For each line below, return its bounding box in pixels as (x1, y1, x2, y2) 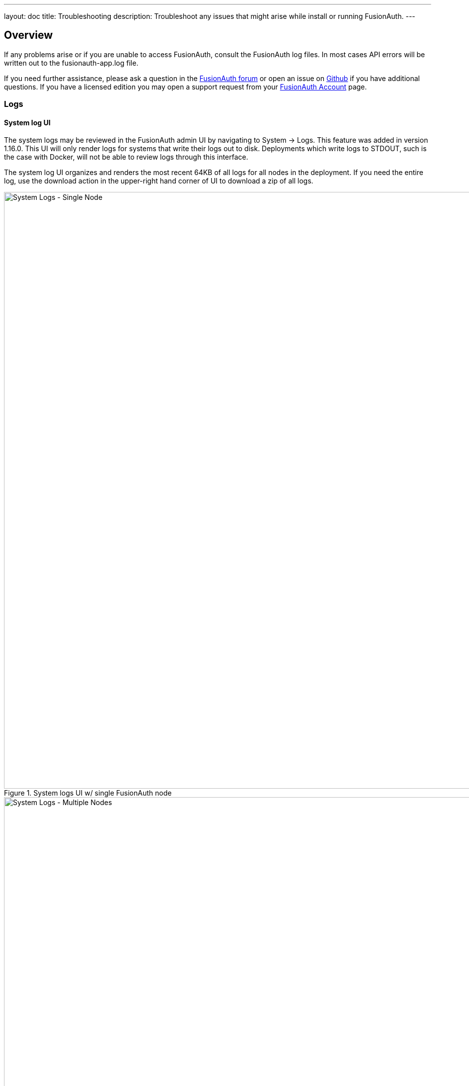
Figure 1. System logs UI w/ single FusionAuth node (4, 789, 172, 798)
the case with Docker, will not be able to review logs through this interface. (4, 153, 248, 162)
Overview (4, 29, 53, 42)
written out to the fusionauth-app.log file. (4, 58, 139, 67)
